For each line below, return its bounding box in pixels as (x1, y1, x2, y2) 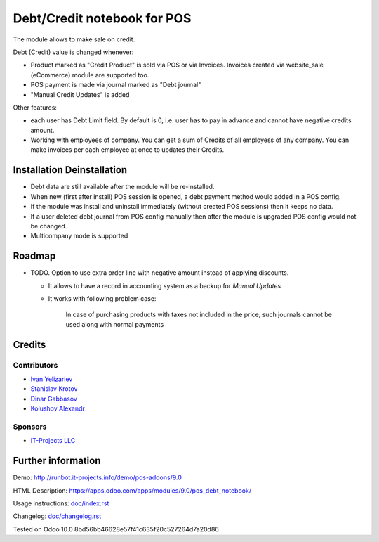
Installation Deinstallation (13, 164, 128, 176)
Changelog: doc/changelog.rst (13, 512, 102, 520)
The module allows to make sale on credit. (13, 35, 135, 44)
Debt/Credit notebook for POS (13, 11, 192, 26)
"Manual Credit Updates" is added (30, 90, 130, 98)
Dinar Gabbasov (30, 394, 77, 403)
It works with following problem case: (48, 295, 157, 302)
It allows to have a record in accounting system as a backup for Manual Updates (48, 281, 281, 290)
